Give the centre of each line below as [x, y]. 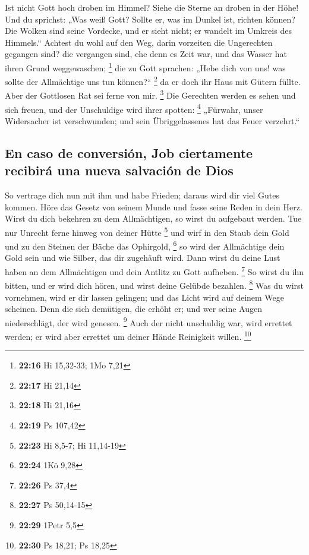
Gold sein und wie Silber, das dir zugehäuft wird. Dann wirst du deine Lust [143, 258]
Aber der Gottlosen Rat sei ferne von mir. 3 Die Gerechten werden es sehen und [150, 94]
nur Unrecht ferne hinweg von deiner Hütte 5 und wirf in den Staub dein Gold [147, 231]
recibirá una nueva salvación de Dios [119, 170]
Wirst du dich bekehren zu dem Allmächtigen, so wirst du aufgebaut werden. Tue [153, 218]
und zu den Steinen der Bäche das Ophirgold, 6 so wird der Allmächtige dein [145, 245]
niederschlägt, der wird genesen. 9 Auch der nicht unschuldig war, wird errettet [149, 321]
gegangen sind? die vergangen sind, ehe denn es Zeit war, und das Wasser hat [146, 54]
